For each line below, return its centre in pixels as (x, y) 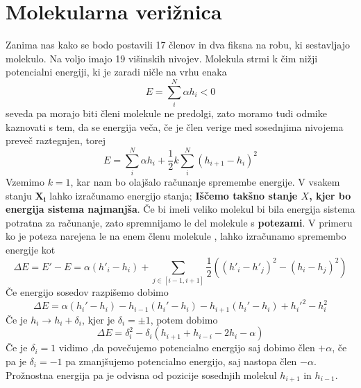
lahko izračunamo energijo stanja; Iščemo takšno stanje (174, 195)
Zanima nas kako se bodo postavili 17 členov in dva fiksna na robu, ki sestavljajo (178, 45)
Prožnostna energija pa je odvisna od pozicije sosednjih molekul (141, 374)
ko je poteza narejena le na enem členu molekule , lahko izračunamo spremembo (176, 236)
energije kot (31, 249)
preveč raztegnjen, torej (56, 140)
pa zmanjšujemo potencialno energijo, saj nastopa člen (181, 361)
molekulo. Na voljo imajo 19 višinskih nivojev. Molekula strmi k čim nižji (162, 58)
